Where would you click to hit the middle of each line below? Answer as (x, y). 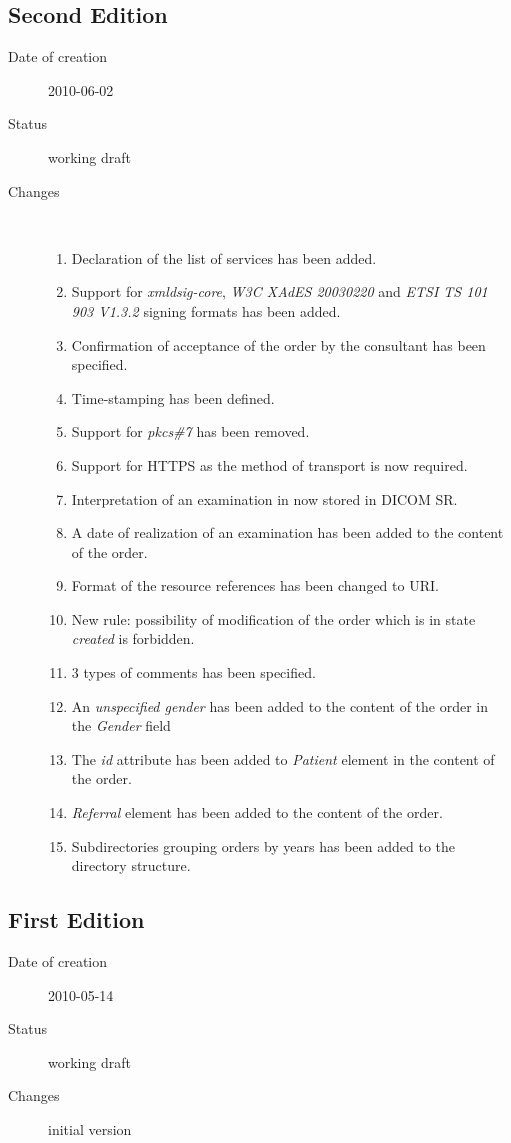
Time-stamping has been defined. (173, 397)
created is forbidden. (133, 638)
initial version (90, 1129)
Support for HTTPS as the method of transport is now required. (269, 464)
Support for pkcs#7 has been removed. (190, 431)
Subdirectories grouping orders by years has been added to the (263, 845)
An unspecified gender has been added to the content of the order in (280, 705)
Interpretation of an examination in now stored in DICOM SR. (264, 498)
